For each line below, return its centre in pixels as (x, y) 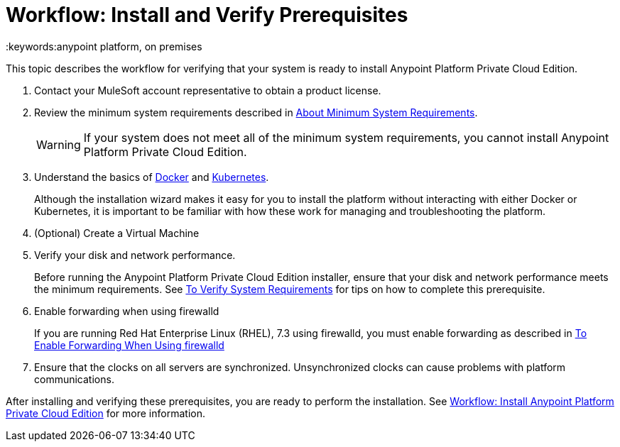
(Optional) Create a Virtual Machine (117, 233)
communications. (74, 379)
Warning (59, 144)
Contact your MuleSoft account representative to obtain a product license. (208, 90)
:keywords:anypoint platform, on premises (104, 46)
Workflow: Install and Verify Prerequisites (207, 15)
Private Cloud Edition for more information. (105, 413)
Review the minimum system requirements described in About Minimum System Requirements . (256, 112)
